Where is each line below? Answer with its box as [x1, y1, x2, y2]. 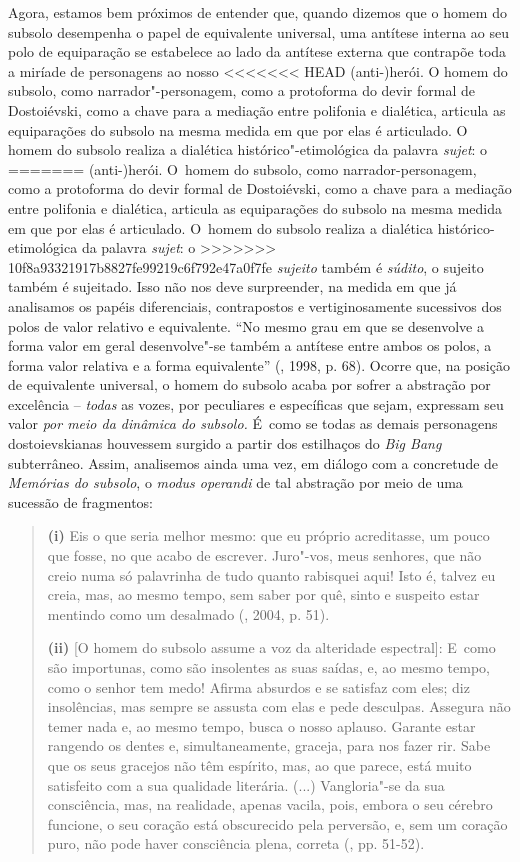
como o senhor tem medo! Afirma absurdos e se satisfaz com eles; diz [47, 676, 470, 697]
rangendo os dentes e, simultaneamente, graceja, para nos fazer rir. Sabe [47, 735, 491, 756]
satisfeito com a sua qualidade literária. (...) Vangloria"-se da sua [47, 774, 445, 795]
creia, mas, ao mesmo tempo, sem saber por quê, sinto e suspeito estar [47, 584, 480, 605]
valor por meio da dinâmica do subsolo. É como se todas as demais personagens [8, 413, 498, 434]
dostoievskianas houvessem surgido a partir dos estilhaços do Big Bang [8, 433, 442, 454]
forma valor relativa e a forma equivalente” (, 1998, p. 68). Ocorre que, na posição [8, 354, 510, 375]
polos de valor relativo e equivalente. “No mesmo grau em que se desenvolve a [8, 315, 484, 336]
